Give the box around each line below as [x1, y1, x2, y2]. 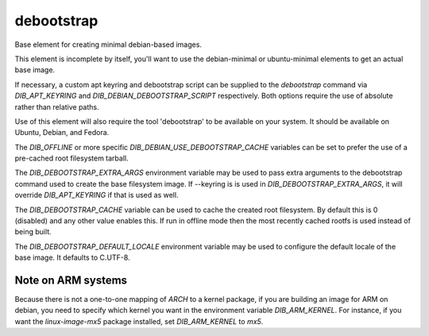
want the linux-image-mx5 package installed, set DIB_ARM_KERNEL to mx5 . [14, 316, 264, 326]
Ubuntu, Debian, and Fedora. [14, 128, 110, 137]
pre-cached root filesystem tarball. [14, 153, 129, 163]
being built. [14, 227, 52, 237]
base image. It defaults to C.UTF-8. [14, 253, 130, 262]
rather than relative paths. [14, 102, 99, 111]
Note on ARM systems [14, 274, 127, 287]
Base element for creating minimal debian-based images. [14, 40, 203, 49]
